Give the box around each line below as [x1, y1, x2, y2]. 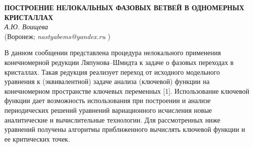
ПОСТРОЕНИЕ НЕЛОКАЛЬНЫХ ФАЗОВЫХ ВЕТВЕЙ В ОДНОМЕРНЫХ [4, 2, 244, 12]
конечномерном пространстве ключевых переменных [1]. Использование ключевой [4, 85, 250, 96]
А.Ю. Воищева [4, 21, 48, 32]
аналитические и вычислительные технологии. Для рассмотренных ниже [4, 114, 220, 125]
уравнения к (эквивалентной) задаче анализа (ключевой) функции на [4, 76, 210, 86]
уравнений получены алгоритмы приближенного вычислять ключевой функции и [4, 124, 245, 134]
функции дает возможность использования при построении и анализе [4, 95, 211, 105]
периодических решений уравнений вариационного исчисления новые [4, 105, 212, 115]
